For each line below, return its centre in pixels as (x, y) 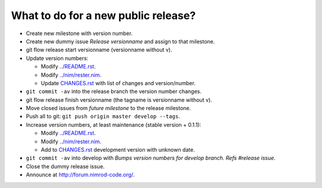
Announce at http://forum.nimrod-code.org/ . (80, 175)
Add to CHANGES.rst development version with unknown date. (118, 150)
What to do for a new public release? (103, 15)
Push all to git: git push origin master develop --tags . (103, 117)
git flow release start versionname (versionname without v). (99, 50)
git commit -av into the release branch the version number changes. (114, 92)
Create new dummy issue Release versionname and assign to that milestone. (120, 41)
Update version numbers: (57, 58)
